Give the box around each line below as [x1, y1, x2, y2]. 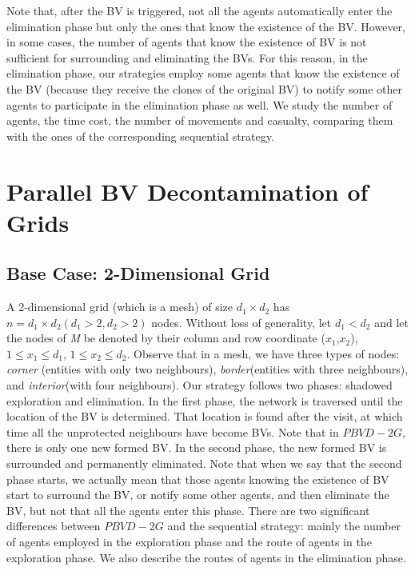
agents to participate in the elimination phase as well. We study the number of [6, 96, 393, 113]
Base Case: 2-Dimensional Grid [6, 261, 270, 285]
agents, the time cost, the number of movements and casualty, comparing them [6, 112, 393, 129]
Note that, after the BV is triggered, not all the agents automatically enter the [6, 2, 393, 18]
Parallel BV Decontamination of [6, 174, 369, 207]
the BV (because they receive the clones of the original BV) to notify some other [6, 80, 402, 97]
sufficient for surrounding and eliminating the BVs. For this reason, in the [6, 49, 368, 66]
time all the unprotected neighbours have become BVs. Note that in [6, 423, 339, 440]
